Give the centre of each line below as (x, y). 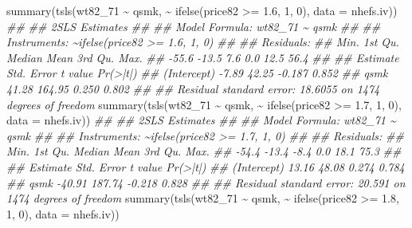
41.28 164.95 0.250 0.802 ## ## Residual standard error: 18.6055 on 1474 (193, 88)
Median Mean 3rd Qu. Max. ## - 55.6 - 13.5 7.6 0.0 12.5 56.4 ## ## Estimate (203, 57)
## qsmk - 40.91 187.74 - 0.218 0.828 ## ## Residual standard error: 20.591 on (206, 182)
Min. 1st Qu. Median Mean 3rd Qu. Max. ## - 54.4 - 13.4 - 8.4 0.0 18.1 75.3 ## (204, 151)
